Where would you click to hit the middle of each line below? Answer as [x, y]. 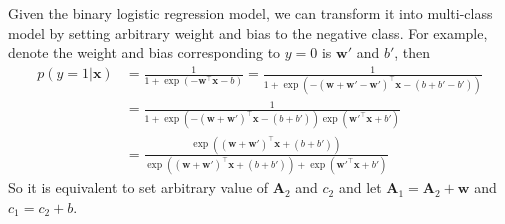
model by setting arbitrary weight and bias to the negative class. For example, [248, 32]
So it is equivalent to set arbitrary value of [138, 187]
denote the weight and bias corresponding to [144, 52]
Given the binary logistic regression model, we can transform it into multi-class [250, 13]
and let [360, 187]
